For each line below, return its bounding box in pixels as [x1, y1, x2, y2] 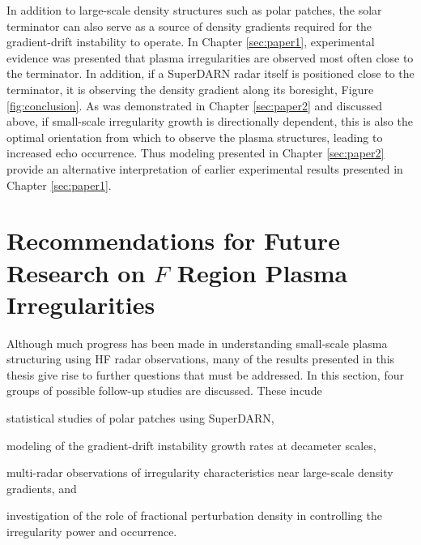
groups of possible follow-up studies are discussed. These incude [6, 382, 322, 399]
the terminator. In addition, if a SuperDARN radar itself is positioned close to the [6, 65, 415, 82]
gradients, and [6, 479, 77, 496]
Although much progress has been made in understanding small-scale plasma [6, 334, 388, 351]
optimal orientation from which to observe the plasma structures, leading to [6, 128, 383, 145]
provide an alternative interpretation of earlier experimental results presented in [6, 160, 403, 177]
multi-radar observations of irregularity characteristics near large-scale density [6, 464, 393, 481]
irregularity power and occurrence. [6, 522, 177, 539]
